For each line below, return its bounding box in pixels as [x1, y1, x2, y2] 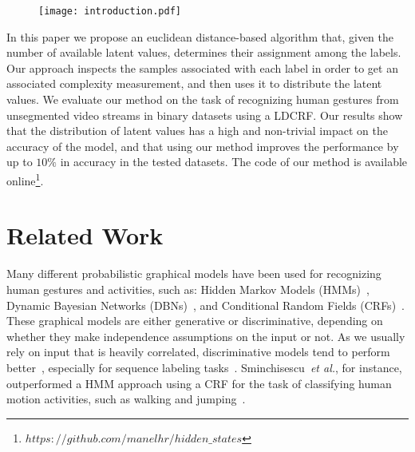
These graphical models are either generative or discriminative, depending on [6, 312, 383, 329]
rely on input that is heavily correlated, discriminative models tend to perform [6, 343, 390, 360]
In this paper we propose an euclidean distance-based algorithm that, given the [6, 28, 393, 45]
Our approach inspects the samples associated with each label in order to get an [6, 59, 398, 76]
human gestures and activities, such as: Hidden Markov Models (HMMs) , [6, 280, 370, 297]
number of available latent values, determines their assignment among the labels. [6, 44, 401, 61]
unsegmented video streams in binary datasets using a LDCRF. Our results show [6, 106, 403, 123]
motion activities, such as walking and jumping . [6, 391, 246, 407]
